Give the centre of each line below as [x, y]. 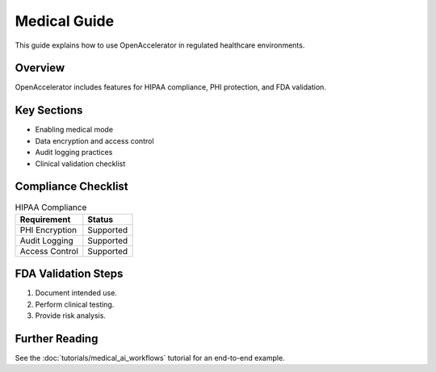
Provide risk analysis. [71, 316]
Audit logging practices [74, 153]
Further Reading [57, 339]
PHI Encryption [48, 230]
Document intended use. [76, 293]
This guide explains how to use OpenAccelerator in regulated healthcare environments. [160, 45]
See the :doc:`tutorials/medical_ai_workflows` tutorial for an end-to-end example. [150, 358]
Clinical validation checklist [80, 163]
